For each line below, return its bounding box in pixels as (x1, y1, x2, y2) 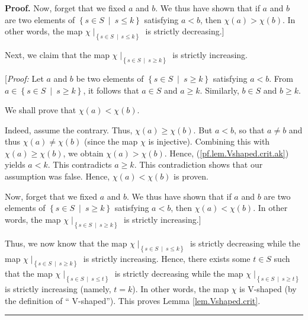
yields (5, 158, 25, 171)
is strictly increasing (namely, (5, 283, 111, 295)
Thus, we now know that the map (5, 236, 127, 249)
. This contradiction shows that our (134, 158, 263, 171)
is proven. (174, 170, 208, 183)
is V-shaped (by (239, 283, 297, 295)
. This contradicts (47, 158, 112, 171)
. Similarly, (200, 84, 239, 96)
